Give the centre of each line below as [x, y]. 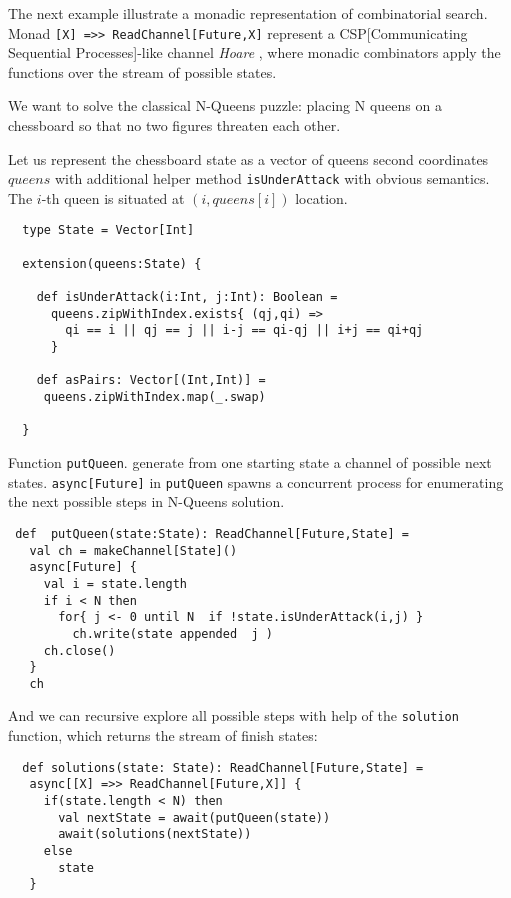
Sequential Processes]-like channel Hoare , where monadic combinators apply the [254, 52]
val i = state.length [115, 583]
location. [321, 197]
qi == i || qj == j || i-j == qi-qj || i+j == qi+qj [244, 330]
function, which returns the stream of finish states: [163, 735]
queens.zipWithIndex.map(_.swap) [154, 397]
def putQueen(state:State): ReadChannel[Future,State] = [212, 533]
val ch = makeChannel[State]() [133, 550]
